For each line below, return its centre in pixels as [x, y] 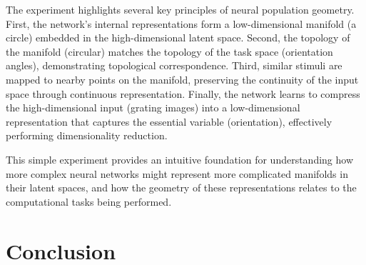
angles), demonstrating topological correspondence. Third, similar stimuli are [174, 65]
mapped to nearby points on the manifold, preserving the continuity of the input [182, 79]
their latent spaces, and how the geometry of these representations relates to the [181, 187]
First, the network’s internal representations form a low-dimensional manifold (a [181, 23]
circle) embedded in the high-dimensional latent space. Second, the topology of [178, 37]
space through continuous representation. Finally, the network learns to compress [183, 93]
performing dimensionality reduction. [87, 135]
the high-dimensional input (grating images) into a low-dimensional [153, 107]
